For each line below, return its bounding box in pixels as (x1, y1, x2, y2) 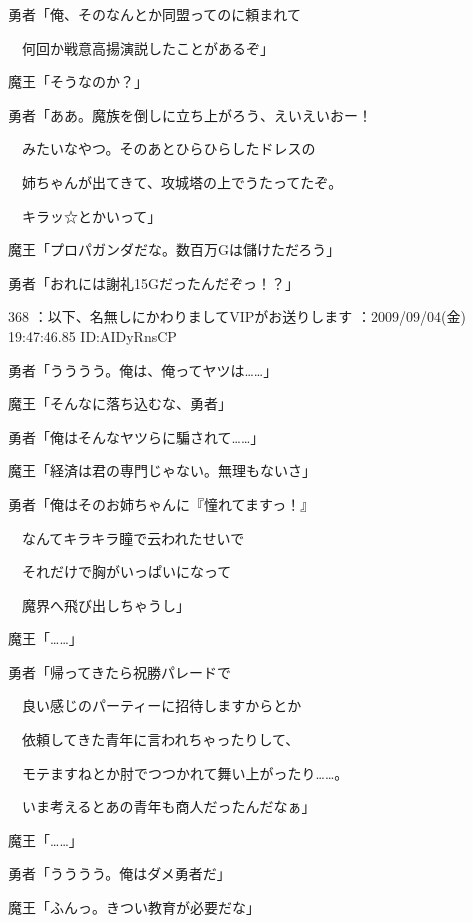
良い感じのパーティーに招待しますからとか (21, 695, 302, 716)
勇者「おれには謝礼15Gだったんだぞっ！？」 (8, 272, 299, 293)
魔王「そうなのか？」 (8, 71, 148, 92)
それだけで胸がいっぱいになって (21, 561, 232, 582)
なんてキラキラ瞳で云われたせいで (21, 527, 245, 548)
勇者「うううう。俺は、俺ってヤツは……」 (8, 359, 278, 380)
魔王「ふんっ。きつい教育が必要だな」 (8, 897, 260, 918)
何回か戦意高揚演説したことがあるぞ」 (21, 37, 274, 58)
